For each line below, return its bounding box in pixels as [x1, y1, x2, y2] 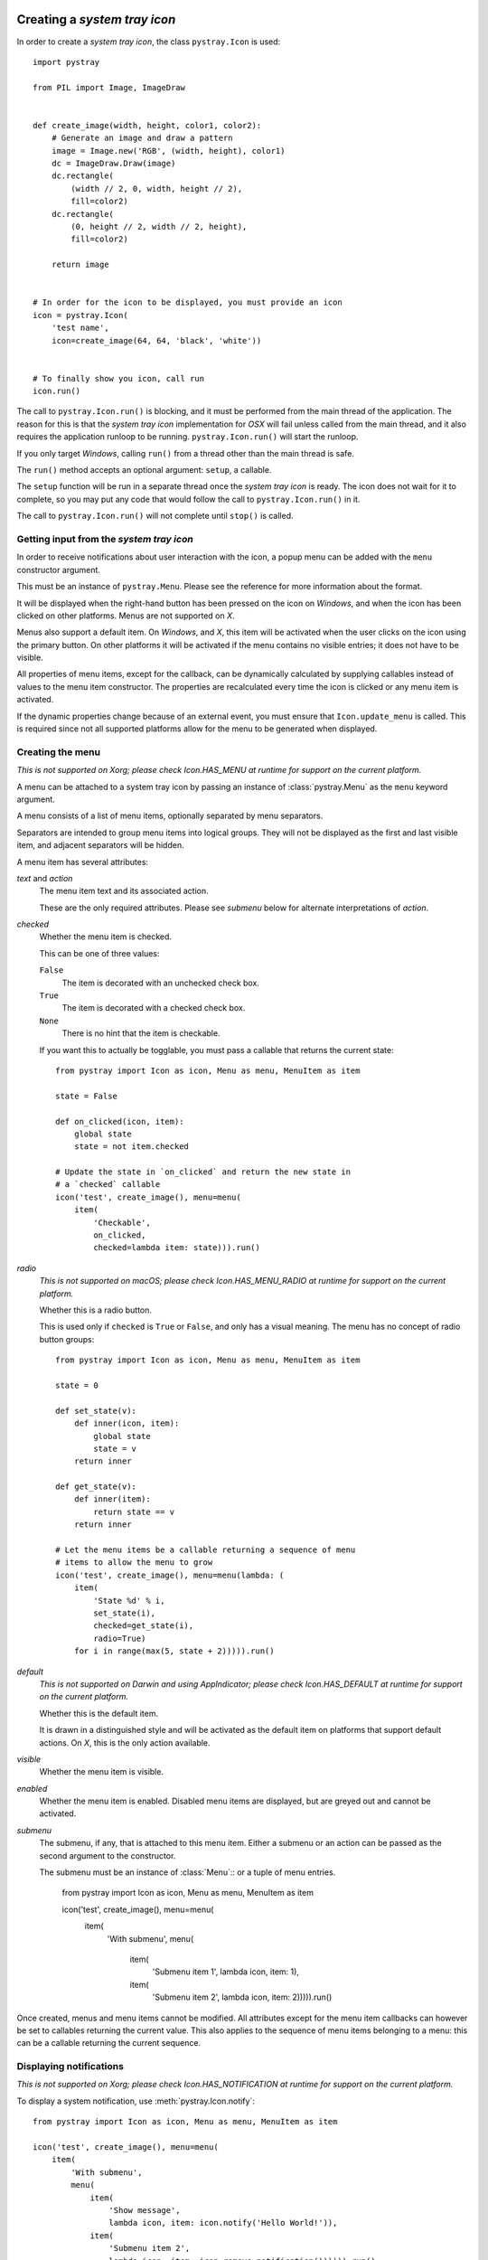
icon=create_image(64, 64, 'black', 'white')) [51, 335, 262, 345]
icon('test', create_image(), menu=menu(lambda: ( [55, 1569, 285, 1580]
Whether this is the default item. [39, 1708, 158, 1719]
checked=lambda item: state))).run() [93, 1243, 261, 1253]
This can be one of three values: [39, 947, 160, 958]
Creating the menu [16, 746, 101, 758]
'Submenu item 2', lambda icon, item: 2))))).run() [152, 1992, 333, 2002]
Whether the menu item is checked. [39, 931, 172, 942]
